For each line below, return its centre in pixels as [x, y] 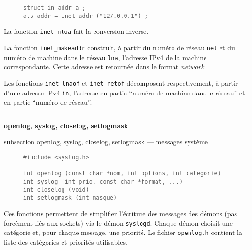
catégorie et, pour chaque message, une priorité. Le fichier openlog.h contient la [123, 232]
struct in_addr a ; [54, 8]
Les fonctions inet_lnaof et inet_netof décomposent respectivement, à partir [121, 83]
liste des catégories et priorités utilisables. [66, 242]
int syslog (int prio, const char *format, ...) [103, 181]
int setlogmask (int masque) [70, 198]
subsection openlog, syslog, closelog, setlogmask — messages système [106, 142]
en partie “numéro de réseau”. [48, 102]
